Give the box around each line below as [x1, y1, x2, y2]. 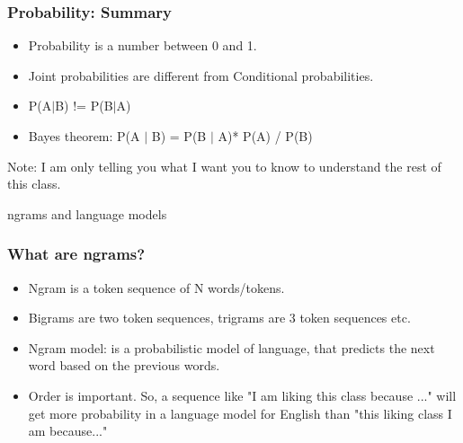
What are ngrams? [7, 243, 146, 265]
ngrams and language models [7, 204, 167, 223]
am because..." [28, 421, 108, 440]
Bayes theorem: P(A [28, 127, 140, 145]
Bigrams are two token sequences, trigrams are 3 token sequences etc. [28, 308, 411, 327]
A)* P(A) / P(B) [218, 127, 313, 145]
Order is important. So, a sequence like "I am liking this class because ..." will [28, 385, 457, 404]
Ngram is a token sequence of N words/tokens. [28, 278, 285, 297]
